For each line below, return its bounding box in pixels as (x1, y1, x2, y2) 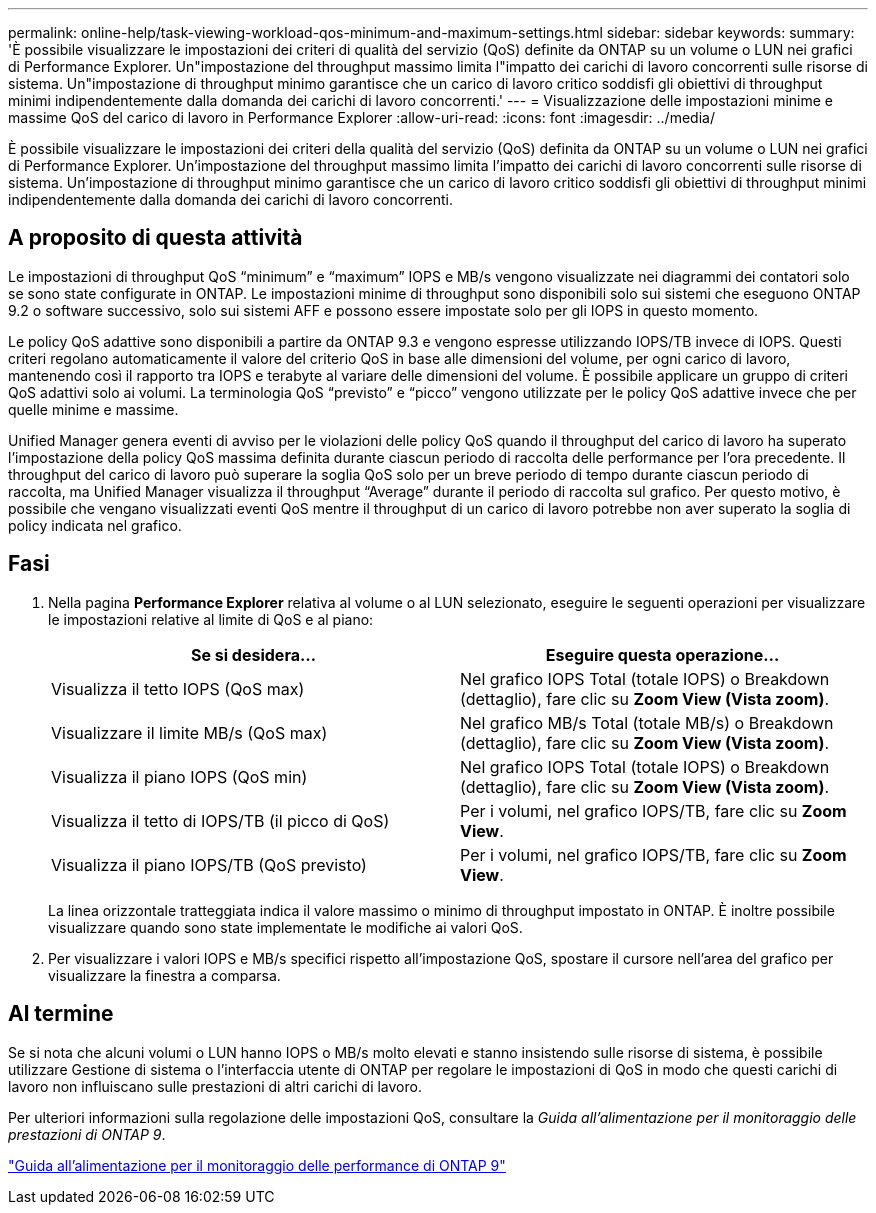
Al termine (8, 1001, 114, 1027)
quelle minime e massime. (8, 400, 179, 418)
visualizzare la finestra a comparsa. (48, 966, 281, 984)
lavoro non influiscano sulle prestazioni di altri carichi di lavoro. (8, 1077, 422, 1095)
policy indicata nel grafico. (8, 516, 182, 534)
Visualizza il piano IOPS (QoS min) (51, 766, 308, 787)
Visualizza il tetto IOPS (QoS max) (51, 678, 305, 699)
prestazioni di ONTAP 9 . (8, 1125, 166, 1143)
